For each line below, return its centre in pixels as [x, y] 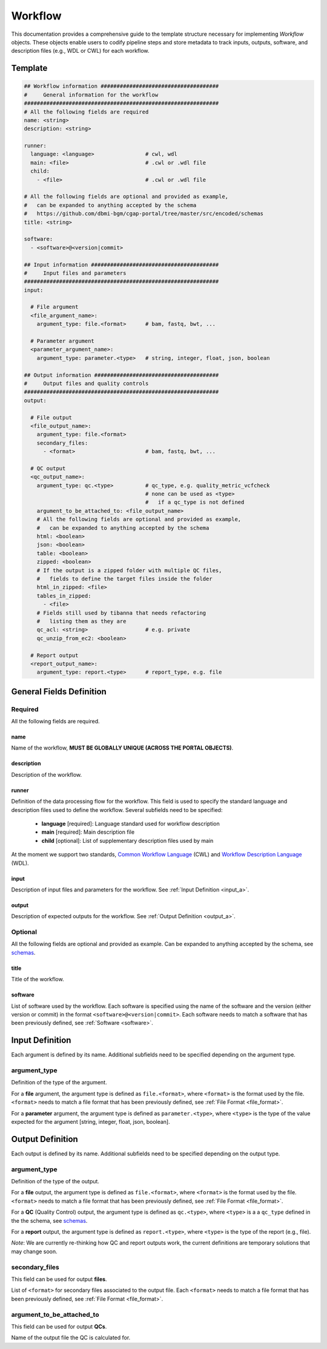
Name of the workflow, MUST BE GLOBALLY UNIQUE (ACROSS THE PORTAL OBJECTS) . [122, 748]
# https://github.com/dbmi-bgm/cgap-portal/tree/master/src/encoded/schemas [144, 214]
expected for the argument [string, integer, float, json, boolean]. [91, 1122]
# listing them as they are [81, 621]
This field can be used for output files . [59, 1279]
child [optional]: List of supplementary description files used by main [127, 840]
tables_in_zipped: [64, 596]
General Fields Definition [59, 691]
